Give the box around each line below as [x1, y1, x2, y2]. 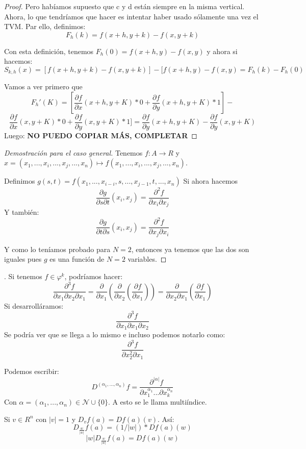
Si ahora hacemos [183, 176, 238, 186]
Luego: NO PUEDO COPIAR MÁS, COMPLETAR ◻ [4, 130, 197, 141]
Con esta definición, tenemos [4, 45, 94, 56]
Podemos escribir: [4, 366, 59, 377]
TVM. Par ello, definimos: [4, 21, 86, 32]
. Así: [157, 413, 174, 424]
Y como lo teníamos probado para [4, 243, 111, 254]
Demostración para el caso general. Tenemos [4, 147, 143, 158]
